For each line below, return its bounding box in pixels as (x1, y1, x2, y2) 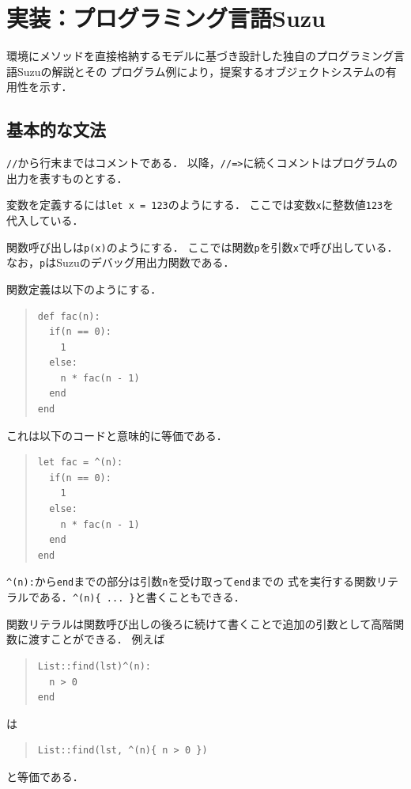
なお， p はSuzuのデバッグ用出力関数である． (6, 254, 235, 271)
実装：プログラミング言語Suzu (6, 2, 326, 34)
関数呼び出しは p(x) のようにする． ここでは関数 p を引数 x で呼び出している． (6, 238, 398, 255)
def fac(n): (37, 310, 100, 322)
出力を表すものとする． (6, 169, 128, 186)
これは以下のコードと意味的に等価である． (6, 427, 228, 443)
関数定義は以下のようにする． (6, 280, 162, 297)
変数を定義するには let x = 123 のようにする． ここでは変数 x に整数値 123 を (6, 196, 394, 213)
